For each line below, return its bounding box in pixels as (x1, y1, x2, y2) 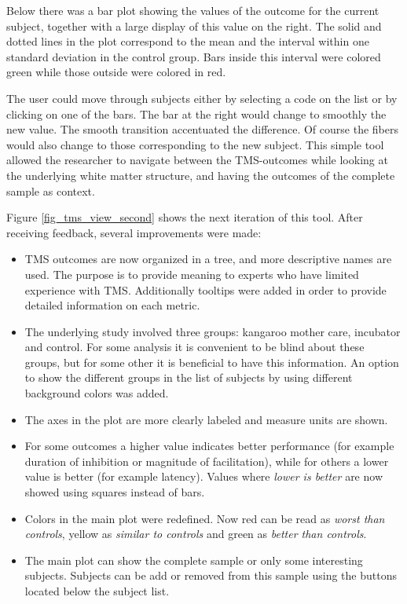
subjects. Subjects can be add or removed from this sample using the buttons (24, 567, 397, 584)
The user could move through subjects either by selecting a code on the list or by (6, 90, 398, 106)
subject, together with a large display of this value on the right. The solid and (6, 17, 382, 34)
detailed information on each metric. (24, 297, 200, 313)
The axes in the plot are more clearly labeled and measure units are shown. (24, 411, 388, 427)
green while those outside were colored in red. (6, 64, 226, 80)
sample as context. (6, 182, 95, 199)
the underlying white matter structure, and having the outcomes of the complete (6, 167, 395, 183)
